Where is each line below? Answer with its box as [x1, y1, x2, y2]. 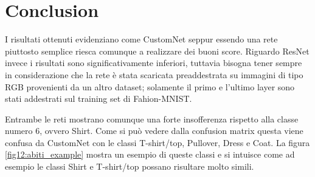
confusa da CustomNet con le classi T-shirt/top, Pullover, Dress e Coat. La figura [5, 136, 310, 149]
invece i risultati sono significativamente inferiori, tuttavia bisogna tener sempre [5, 56, 302, 69]
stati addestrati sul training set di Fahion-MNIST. [5, 92, 192, 105]
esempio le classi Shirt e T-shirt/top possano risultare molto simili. [5, 160, 254, 173]
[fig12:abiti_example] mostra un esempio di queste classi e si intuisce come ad [5, 148, 295, 161]
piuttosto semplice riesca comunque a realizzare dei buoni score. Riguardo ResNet [5, 44, 310, 57]
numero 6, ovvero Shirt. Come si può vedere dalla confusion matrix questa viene [5, 124, 303, 137]
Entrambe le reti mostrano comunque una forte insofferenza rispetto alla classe [5, 112, 299, 125]
